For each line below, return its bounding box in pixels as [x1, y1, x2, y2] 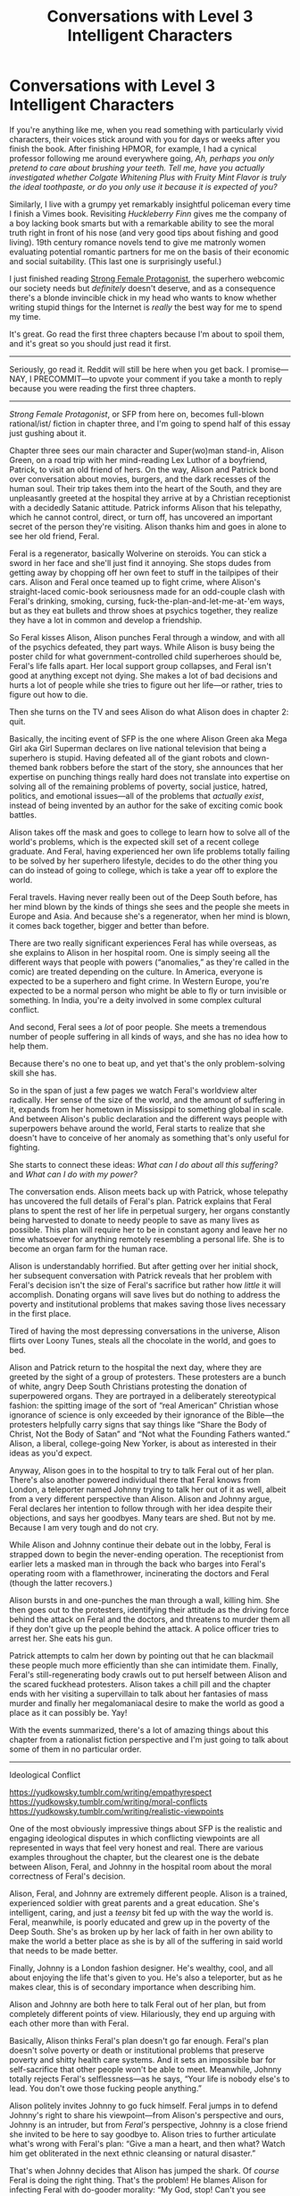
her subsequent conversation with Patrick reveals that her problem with [9, 1270, 272, 1281]
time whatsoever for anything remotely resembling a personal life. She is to [9, 1233, 285, 1244]
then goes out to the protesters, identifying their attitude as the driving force [9, 1604, 289, 1615]
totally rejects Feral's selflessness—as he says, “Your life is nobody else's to [9, 2073, 290, 2084]
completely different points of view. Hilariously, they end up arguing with [9, 2008, 276, 2019]
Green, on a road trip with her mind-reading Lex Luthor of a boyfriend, [9, 454, 268, 465]
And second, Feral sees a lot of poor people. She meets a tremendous [9, 1021, 267, 1032]
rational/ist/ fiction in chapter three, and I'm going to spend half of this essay [9, 418, 291, 429]
